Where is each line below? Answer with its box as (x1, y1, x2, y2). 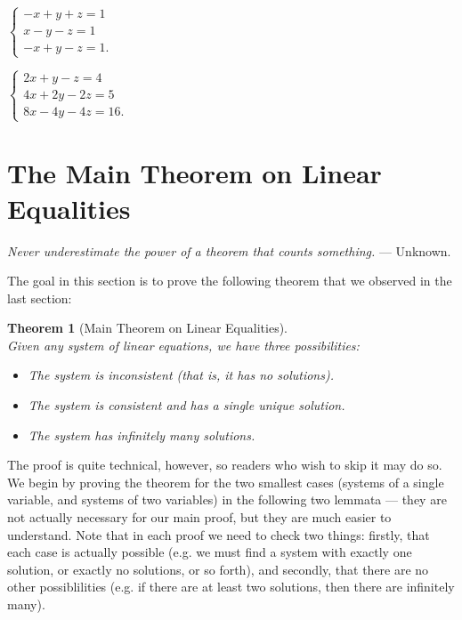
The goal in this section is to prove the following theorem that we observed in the (7, 271, 452, 290)
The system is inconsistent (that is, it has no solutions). (28, 366, 334, 384)
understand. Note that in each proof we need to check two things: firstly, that (7, 525, 430, 544)
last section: (7, 288, 72, 307)
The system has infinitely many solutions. (28, 425, 255, 444)
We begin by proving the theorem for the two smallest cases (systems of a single (7, 472, 444, 491)
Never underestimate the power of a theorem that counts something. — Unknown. (7, 241, 451, 260)
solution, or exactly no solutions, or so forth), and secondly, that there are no (7, 560, 429, 578)
